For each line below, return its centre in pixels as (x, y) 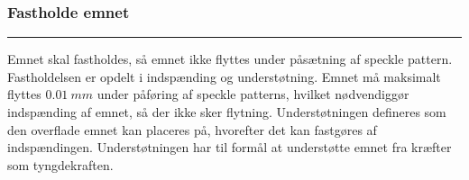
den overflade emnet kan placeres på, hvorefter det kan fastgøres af (192, 129)
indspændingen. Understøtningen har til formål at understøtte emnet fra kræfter (230, 147)
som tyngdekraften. (60, 164)
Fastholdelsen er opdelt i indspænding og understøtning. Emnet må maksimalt (224, 76)
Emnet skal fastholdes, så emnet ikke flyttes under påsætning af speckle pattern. (230, 59)
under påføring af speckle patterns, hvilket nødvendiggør (253, 94)
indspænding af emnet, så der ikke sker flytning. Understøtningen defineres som (227, 112)
